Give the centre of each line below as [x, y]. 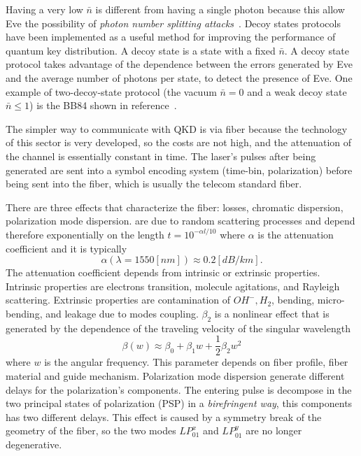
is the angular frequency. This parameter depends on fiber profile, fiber [196, 362]
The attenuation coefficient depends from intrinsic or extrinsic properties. [163, 272]
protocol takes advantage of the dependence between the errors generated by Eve [179, 64]
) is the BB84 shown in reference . [103, 105]
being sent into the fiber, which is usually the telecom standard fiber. [154, 184]
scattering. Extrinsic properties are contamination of [118, 300]
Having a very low [44, 9]
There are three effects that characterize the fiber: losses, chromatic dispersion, [175, 207]
